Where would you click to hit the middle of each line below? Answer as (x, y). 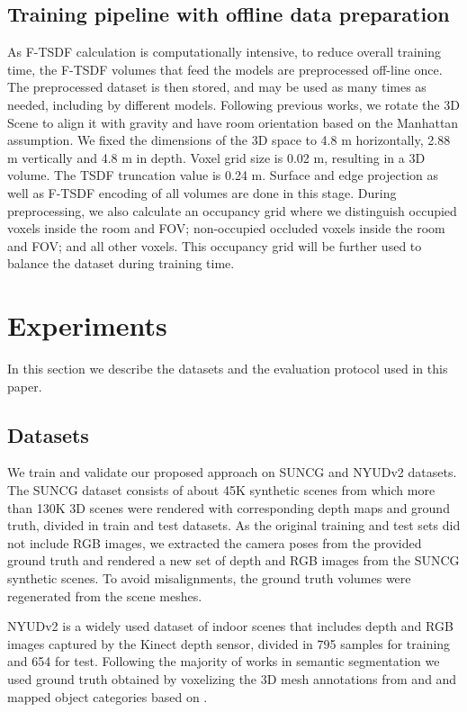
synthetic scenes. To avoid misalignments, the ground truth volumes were (209, 578)
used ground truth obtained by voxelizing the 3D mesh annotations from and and (232, 678)
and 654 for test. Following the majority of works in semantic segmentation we (224, 661)
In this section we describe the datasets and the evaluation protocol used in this (228, 369)
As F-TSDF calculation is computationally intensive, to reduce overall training (225, 52)
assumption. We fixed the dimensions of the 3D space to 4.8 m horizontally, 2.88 (229, 140)
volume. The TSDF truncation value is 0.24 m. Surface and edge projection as (223, 175)
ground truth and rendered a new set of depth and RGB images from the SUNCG (233, 560)
